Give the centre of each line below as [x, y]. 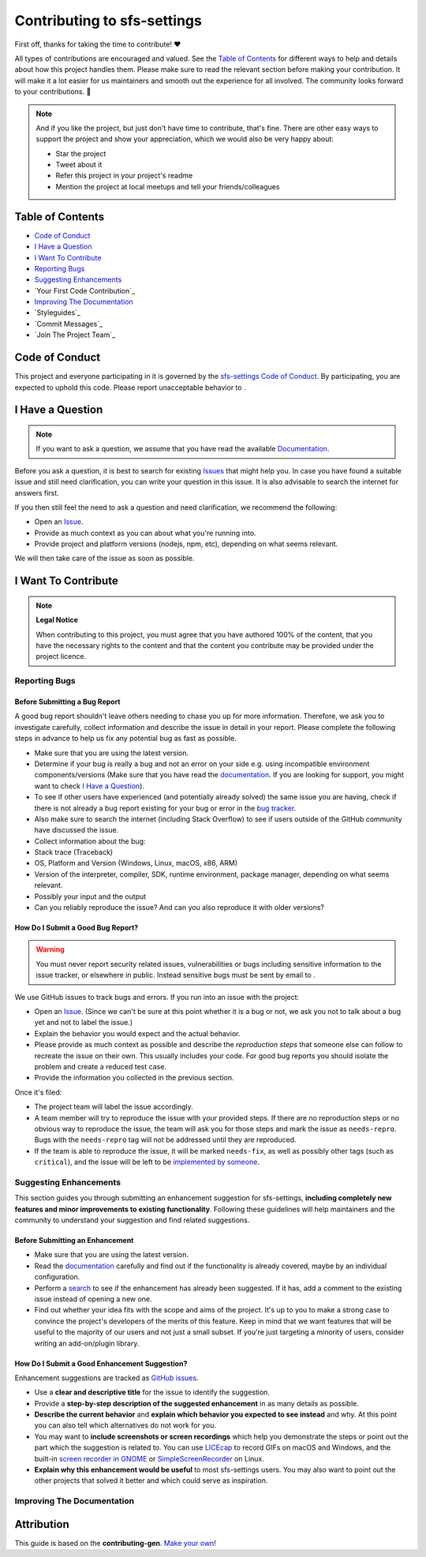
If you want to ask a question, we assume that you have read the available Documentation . [183, 449]
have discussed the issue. [77, 830]
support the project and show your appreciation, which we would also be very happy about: [185, 139]
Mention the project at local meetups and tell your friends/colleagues [168, 186]
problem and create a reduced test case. [101, 1066]
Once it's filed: [38, 1092]
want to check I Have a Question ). [90, 786]
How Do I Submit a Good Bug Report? [77, 928]
